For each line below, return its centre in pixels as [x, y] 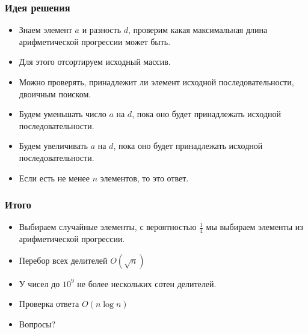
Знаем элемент [45, 30]
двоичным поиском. [55, 93]
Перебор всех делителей [63, 260]
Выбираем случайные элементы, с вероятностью [108, 227]
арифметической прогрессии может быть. [95, 41]
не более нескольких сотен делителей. [147, 283]
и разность [102, 30]
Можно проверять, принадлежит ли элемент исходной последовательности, [156, 82]
